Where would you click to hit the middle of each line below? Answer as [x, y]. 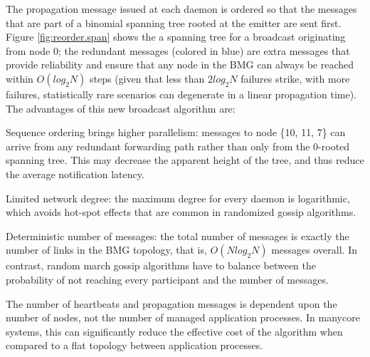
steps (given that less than [147, 78]
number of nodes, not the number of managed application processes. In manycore [183, 317]
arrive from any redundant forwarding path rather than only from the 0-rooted [178, 146]
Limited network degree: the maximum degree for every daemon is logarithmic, [178, 198]
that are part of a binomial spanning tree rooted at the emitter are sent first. [174, 22]
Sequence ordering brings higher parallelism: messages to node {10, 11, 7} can [176, 132]
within [20, 78]
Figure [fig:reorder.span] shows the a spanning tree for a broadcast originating [176, 37]
